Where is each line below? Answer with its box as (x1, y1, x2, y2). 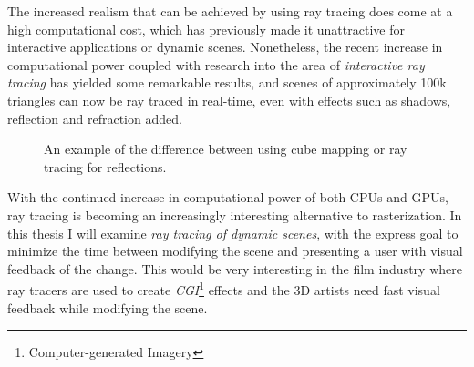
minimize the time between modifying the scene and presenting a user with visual (7, 241, 463, 260)
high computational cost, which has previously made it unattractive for (7, 19, 405, 38)
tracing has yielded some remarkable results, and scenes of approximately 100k (7, 73, 447, 92)
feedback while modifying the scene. (7, 298, 208, 317)
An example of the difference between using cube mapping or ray (44, 139, 407, 158)
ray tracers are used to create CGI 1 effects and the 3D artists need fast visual (7, 278, 440, 299)
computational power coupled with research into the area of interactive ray (7, 55, 425, 74)
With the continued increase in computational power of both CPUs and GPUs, (7, 188, 448, 207)
